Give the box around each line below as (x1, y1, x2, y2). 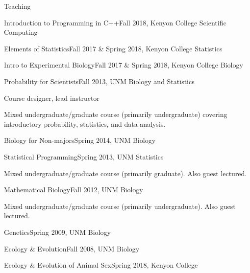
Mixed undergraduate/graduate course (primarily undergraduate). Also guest (4, 201, 236, 211)
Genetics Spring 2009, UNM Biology (4, 227, 111, 237)
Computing (4, 27, 38, 37)
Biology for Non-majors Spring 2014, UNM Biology (4, 135, 156, 145)
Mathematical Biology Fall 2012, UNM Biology (4, 184, 143, 195)
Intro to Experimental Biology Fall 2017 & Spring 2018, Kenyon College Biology (4, 60, 243, 70)
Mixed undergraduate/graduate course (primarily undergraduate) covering (4, 109, 227, 119)
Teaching (4, 1, 31, 11)
